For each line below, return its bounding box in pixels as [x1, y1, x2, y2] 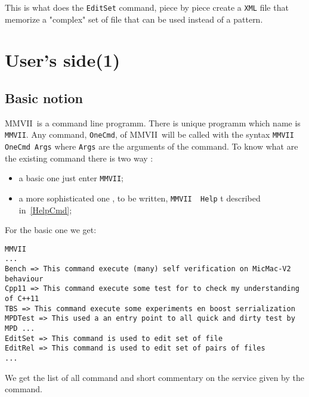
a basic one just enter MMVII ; [18, 172, 124, 184]
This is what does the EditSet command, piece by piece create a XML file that [5, 1, 289, 13]
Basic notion [5, 89, 83, 107]
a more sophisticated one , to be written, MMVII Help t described [18, 191, 261, 204]
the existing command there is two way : [5, 151, 153, 164]
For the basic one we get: [5, 224, 97, 236]
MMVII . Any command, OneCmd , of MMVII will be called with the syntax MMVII [5, 128, 294, 141]
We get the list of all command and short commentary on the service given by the [5, 371, 304, 383]
